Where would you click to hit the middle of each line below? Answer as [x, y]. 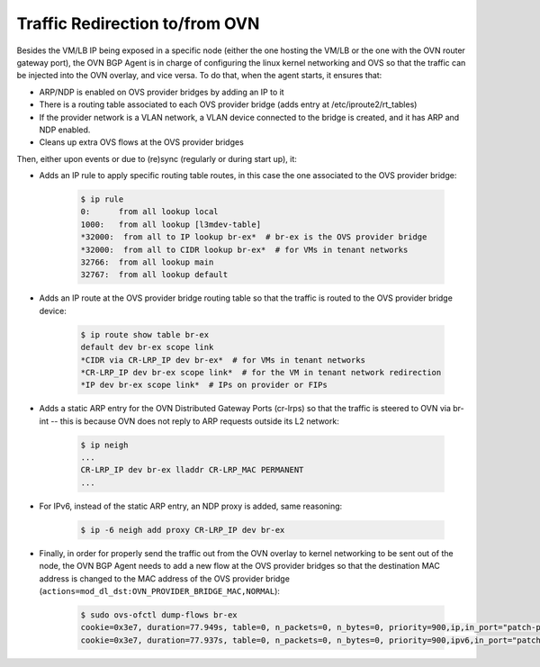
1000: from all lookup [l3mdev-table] [171, 224]
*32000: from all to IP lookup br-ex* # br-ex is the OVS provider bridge [254, 237]
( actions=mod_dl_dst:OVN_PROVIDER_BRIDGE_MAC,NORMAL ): [160, 590]
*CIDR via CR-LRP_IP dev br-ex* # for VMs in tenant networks [223, 360]
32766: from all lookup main [147, 262]
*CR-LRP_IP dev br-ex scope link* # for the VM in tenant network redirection [261, 372]
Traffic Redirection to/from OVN [138, 23]
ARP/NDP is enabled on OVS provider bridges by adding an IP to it [162, 92]
